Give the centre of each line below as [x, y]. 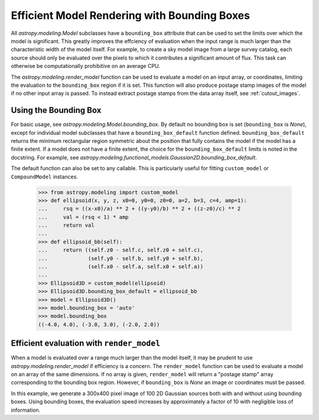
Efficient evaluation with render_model [86, 344]
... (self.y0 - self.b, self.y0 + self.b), [121, 258]
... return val [66, 225]
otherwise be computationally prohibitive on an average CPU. [86, 66]
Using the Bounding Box [56, 110]
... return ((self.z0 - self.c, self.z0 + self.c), [121, 250]
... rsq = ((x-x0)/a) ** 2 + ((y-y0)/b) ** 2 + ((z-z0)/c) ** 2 [139, 209]
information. [26, 410]
